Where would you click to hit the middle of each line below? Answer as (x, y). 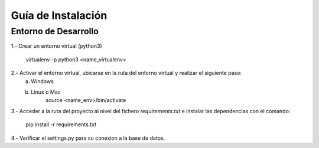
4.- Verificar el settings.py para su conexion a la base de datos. (88, 138)
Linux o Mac (46, 92)
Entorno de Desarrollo (55, 31)
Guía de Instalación (59, 15)
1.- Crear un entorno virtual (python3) (57, 46)
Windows (43, 81)
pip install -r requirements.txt (61, 124)
